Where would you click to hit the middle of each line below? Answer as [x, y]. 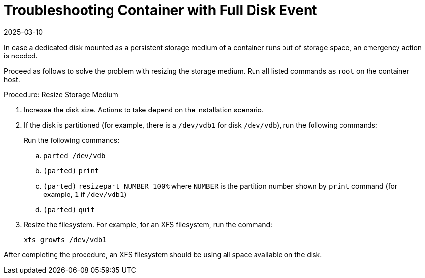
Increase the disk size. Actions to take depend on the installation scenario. [144, 110]
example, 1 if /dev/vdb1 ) [85, 194]
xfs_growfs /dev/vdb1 [65, 239]
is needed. [21, 56]
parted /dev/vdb [74, 155]
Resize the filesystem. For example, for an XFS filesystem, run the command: [148, 224]
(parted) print [71, 171]
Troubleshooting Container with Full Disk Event [161, 10]
